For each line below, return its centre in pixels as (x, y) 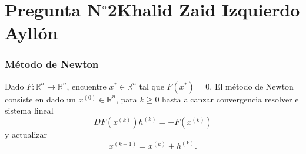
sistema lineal (29, 110)
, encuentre (87, 86)
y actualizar (26, 134)
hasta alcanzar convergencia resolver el (232, 99)
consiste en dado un (40, 99)
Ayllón (31, 32)
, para (126, 99)
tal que (152, 86)
